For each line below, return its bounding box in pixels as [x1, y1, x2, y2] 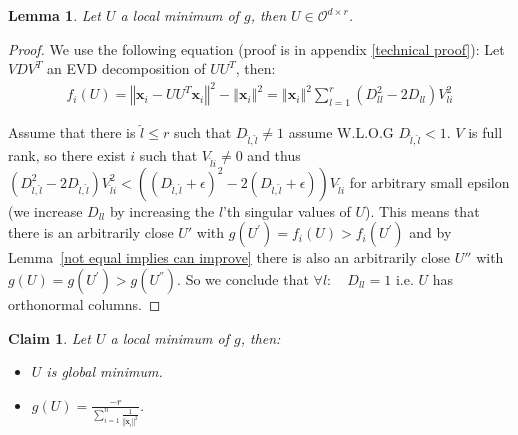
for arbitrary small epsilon [349, 171, 510, 192]
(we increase [8, 200, 83, 221]
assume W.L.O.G [288, 122, 394, 143]
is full [468, 122, 503, 143]
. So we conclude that [177, 269, 309, 289]
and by [409, 222, 452, 243]
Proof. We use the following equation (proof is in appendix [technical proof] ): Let [8, 38, 505, 59]
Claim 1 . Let [8, 327, 91, 348]
